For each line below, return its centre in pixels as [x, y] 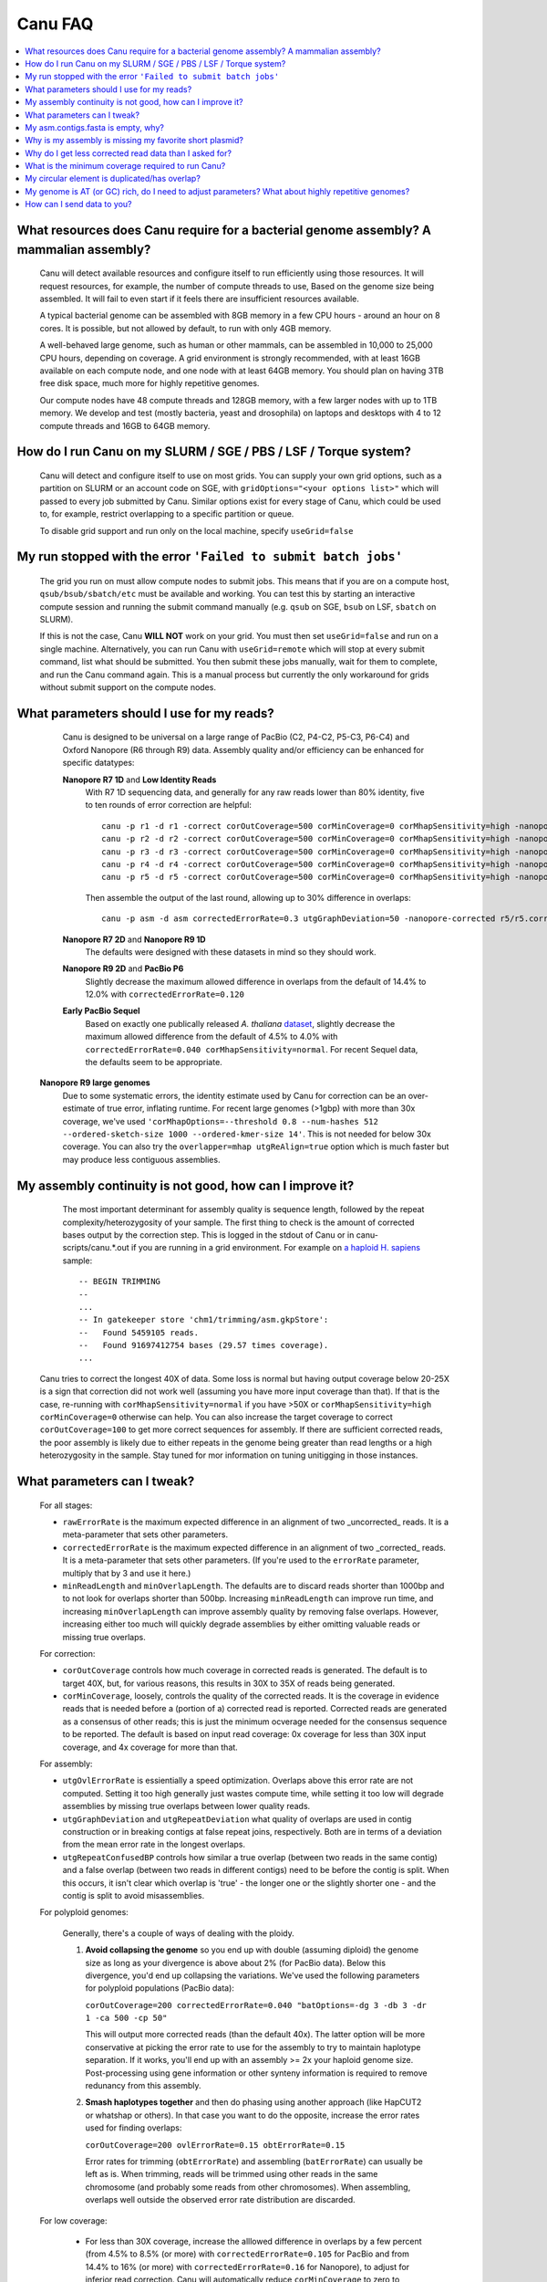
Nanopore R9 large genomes [95, 1083]
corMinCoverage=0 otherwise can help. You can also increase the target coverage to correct [216, 1417]
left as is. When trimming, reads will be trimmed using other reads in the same [232, 2174]
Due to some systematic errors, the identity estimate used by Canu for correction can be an [234, 1095]
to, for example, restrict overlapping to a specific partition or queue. [167, 514]
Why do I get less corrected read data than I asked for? [129, 153]
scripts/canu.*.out [96, 1248]
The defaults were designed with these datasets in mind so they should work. [231, 952]
